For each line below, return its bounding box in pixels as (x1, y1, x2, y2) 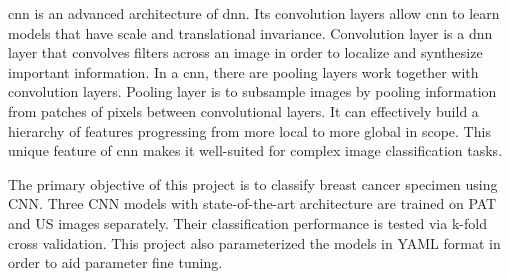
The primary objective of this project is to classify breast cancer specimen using (8, 173, 498, 194)
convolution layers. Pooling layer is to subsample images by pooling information (8, 81, 497, 102)
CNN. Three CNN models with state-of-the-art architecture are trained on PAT (8, 193, 497, 214)
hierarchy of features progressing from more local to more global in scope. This (8, 120, 491, 141)
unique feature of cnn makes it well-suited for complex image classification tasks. (8, 140, 503, 161)
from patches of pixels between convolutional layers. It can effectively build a (8, 100, 479, 121)
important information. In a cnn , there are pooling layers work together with (8, 61, 479, 82)
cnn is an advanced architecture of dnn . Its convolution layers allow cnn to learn (8, 3, 500, 23)
